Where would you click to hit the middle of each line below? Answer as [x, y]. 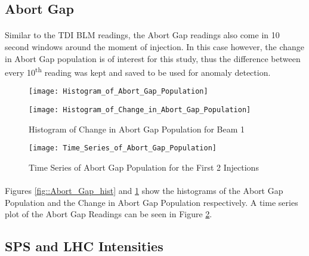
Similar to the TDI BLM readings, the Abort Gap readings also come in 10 [142, 35]
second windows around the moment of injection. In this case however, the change [155, 46]
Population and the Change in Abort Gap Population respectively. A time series [152, 202]
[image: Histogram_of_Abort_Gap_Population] [118, 92]
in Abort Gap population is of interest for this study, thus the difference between [153, 58]
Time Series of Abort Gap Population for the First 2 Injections [144, 167]
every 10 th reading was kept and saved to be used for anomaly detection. [138, 71]
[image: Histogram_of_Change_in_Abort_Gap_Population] [140, 110]
